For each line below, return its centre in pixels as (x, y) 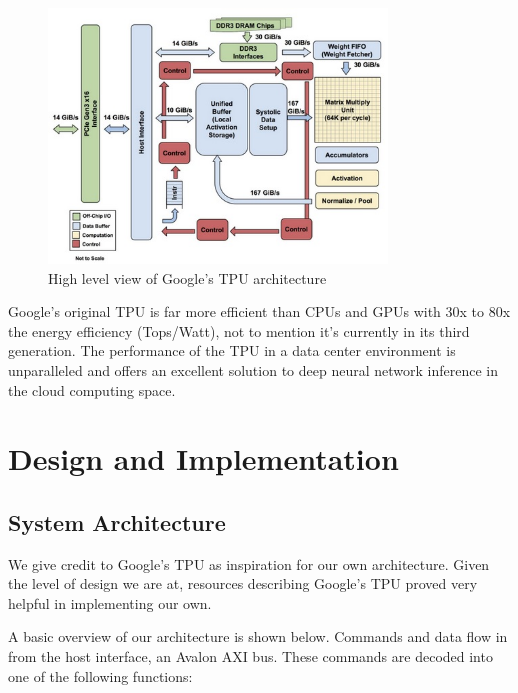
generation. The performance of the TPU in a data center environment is (232, 350)
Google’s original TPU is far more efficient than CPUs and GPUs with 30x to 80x (259, 311)
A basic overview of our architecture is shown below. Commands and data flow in (258, 636)
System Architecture (117, 521)
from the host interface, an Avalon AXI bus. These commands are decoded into (250, 656)
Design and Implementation (203, 458)
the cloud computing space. (92, 389)
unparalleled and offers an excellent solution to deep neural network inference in (253, 369)
